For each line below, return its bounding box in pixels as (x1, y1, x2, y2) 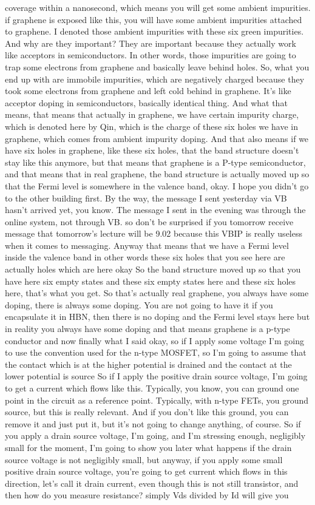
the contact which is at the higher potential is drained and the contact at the (5, 358, 292, 370)
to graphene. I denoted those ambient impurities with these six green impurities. (5, 25, 304, 38)
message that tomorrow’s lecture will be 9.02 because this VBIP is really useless (5, 227, 302, 240)
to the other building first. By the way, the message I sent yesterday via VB (5, 191, 287, 204)
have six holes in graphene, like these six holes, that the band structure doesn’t (5, 144, 299, 157)
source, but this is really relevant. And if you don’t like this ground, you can (5, 405, 289, 418)
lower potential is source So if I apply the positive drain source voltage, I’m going (5, 370, 308, 382)
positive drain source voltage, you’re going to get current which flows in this (5, 465, 288, 478)
